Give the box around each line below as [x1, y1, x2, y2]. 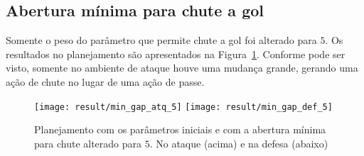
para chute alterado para [34, 135, 142, 150]
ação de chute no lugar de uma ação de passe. [6, 74, 205, 89]
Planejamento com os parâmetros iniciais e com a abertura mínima [34, 122, 326, 137]
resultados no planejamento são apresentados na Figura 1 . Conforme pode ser [6, 46, 346, 61]
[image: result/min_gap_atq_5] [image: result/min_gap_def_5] [34, 101, 333, 112]
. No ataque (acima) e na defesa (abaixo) [149, 135, 328, 150]
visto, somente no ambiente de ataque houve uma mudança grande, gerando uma [6, 60, 358, 75]
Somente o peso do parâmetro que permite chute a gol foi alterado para [6, 33, 317, 48]
